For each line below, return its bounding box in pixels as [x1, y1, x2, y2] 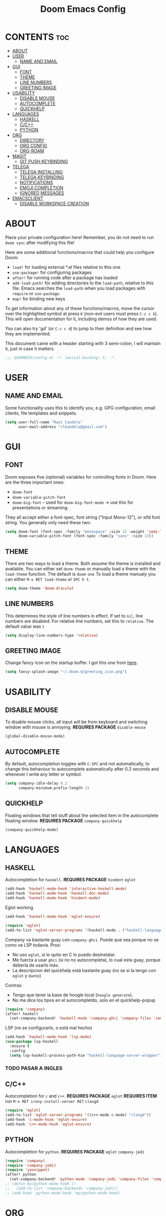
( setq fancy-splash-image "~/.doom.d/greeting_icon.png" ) [5, 669, 127, 674]
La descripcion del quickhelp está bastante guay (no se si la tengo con [12, 967, 157, 973]
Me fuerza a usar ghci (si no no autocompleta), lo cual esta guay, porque [12, 957, 161, 963]
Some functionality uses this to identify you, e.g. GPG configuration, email [5, 405, 156, 411]
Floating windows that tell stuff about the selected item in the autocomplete [5, 812, 159, 818]
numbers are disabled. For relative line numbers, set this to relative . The [5, 618, 154, 624]
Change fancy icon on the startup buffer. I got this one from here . [5, 660, 138, 666]
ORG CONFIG [19, 142, 47, 148]
